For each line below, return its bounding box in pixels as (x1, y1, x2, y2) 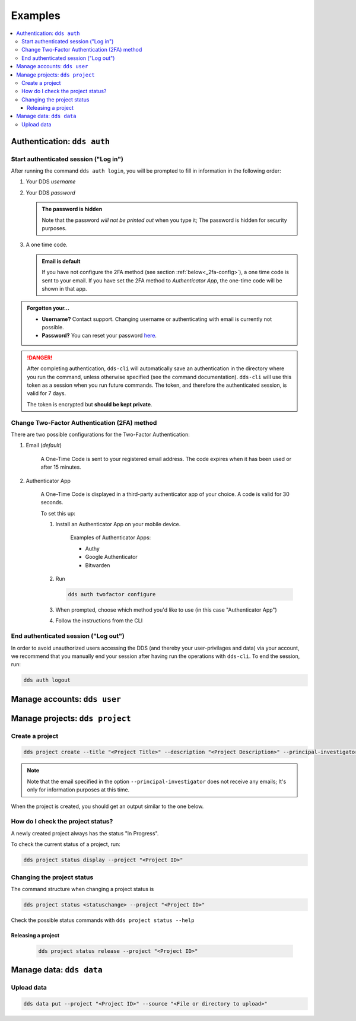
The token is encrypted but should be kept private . (27, 400, 152, 408)
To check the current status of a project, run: (11, 841, 121, 848)
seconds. (40, 499, 63, 506)
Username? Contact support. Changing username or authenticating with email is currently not (42, 315, 272, 323)
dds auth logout (23, 677, 71, 683)
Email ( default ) (26, 442, 62, 449)
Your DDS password (26, 189, 75, 196)
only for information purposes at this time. (27, 786, 130, 793)
